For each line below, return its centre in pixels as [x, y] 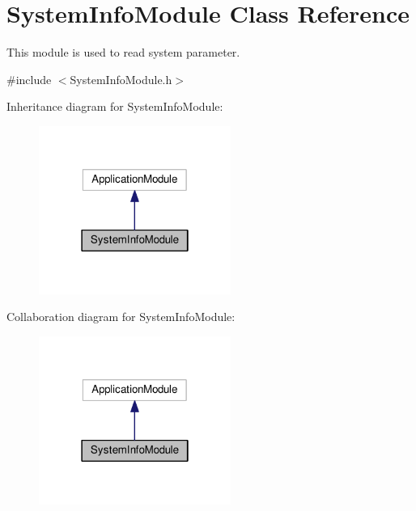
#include [29, 79]
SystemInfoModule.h [121, 79]
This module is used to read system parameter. [123, 52]
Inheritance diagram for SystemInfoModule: [115, 106]
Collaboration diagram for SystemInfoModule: [121, 317]
